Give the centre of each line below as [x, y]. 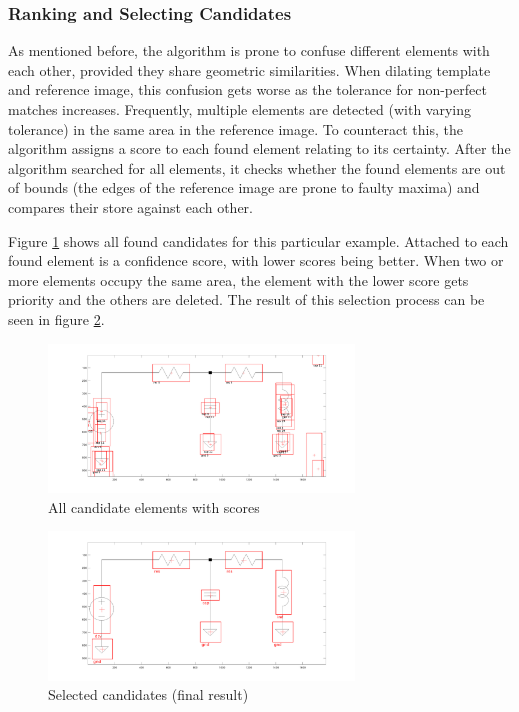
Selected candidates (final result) [148, 694]
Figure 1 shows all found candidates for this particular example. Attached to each [258, 240]
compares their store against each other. [130, 206]
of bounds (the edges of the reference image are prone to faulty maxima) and [244, 187]
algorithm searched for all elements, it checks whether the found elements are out [257, 167]
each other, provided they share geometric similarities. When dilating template [249, 69]
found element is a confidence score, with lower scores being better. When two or [256, 260]
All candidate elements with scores [154, 506]
